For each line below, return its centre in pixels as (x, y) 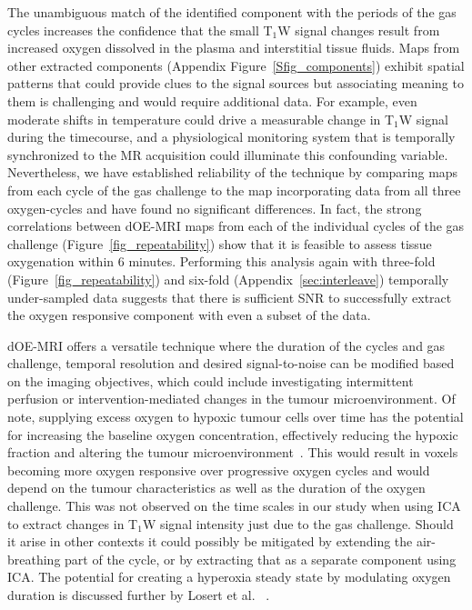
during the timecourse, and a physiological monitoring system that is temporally (231, 137)
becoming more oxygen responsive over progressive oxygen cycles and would (219, 470)
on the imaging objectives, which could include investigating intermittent (211, 380)
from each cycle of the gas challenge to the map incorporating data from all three (234, 190)
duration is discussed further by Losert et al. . (139, 595)
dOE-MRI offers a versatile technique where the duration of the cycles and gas (226, 345)
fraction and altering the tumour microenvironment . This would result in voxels (233, 452)
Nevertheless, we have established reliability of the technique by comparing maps (233, 172)
